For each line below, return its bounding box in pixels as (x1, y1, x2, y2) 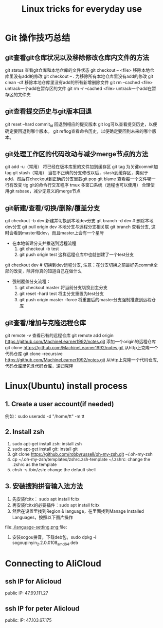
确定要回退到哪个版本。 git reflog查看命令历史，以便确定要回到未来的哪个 (5, 128, 152, 134)
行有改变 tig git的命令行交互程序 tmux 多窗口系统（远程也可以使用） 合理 (5, 182, 151, 188)
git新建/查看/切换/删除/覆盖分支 (5, 204, 100, 212)
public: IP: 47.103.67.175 (5, 617, 52, 623)
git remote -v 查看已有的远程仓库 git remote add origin (5, 333, 114, 338)
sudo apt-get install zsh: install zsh (12, 440, 82, 446)
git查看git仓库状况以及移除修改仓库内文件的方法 (5, 53, 149, 62)
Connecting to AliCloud (5, 558, 101, 569)
